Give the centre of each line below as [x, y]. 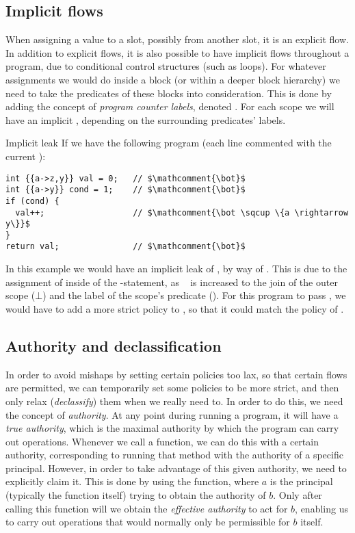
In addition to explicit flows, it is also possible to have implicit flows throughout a [177, 52]
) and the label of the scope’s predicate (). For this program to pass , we [194, 295]
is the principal [301, 481]
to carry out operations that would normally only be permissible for [148, 522]
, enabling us [321, 508]
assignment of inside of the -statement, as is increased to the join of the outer [172, 282]
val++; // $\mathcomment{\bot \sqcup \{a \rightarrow [182, 212]
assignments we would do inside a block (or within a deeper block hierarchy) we [173, 79]
